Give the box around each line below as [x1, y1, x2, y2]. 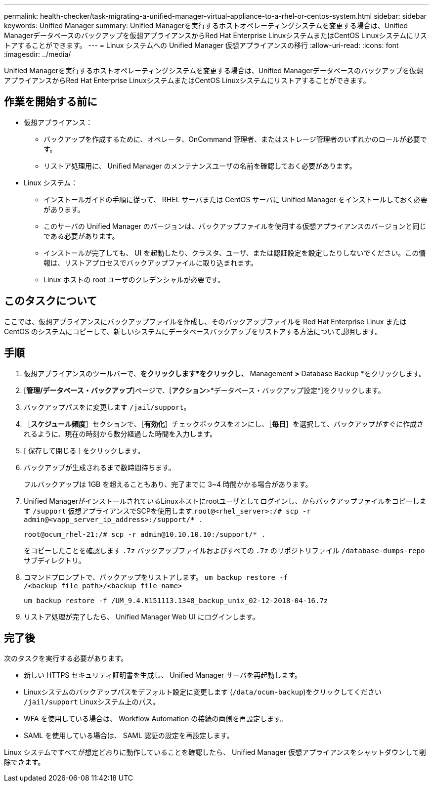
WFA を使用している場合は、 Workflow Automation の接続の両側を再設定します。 [24, 714, 287, 723]
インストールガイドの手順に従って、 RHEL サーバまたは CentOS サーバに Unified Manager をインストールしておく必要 [43, 195, 428, 204]
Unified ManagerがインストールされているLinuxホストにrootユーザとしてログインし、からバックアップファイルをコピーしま [24, 496, 427, 505]
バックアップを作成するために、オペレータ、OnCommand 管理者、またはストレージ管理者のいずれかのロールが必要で [43, 134, 427, 143]
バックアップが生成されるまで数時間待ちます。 [24, 463, 175, 472]
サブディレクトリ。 [24, 556, 86, 565]
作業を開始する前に [4, 95, 97, 108]
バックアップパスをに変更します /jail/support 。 [24, 402, 191, 411]
